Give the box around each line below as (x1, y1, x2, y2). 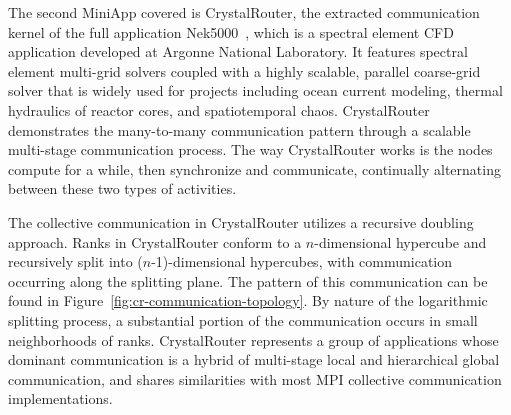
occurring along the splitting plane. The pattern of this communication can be (8, 270, 488, 291)
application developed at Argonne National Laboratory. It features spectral (8, 41, 468, 62)
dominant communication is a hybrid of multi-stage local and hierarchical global (8, 349, 500, 370)
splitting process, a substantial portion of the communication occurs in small (8, 309, 478, 330)
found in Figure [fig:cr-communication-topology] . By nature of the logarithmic (8, 290, 488, 311)
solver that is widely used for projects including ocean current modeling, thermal (8, 80, 503, 101)
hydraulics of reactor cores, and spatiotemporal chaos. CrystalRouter (8, 99, 430, 120)
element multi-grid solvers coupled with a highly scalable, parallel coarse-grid (8, 60, 481, 81)
